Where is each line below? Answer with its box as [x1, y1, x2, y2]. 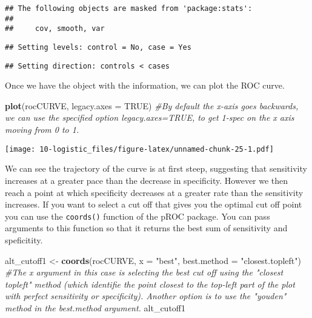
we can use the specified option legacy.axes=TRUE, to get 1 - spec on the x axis [5, 111, 294, 124]
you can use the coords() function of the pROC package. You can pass [5, 209, 270, 222]
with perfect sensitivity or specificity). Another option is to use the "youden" [5, 289, 287, 302]
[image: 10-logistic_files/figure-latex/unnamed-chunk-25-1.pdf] [5, 144, 274, 154]
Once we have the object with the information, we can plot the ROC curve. [5, 79, 285, 92]
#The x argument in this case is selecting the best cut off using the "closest [5, 266, 284, 279]
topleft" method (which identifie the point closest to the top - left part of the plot [5, 277, 295, 290]
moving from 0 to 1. [5, 123, 79, 136]
